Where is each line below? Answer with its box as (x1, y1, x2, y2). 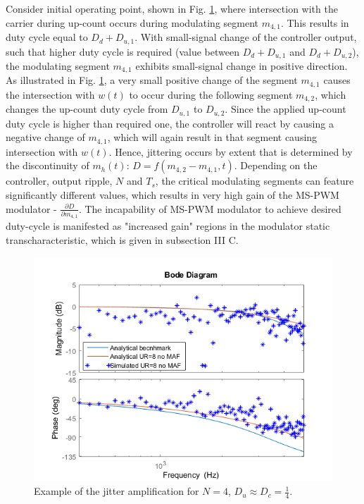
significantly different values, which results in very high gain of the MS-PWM (6, 188, 339, 202)
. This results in (280, 15, 349, 30)
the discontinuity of (6, 158, 89, 173)
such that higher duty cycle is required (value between (6, 44, 239, 59)
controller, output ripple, (6, 173, 113, 188)
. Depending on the (234, 158, 318, 173)
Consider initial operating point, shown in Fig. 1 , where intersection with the (6, 1, 338, 16)
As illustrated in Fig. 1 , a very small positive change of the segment (6, 73, 298, 87)
